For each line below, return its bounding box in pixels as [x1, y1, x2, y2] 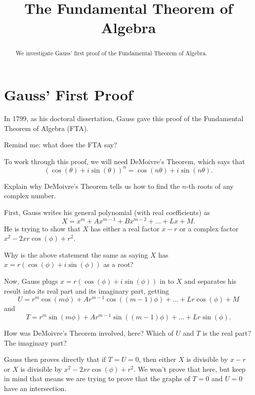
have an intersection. [4, 383, 67, 393]
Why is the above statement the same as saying [4, 249, 148, 260]
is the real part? [203, 328, 251, 338]
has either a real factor [90, 223, 160, 233]
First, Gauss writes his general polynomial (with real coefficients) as [4, 207, 210, 218]
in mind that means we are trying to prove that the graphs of [4, 373, 190, 384]
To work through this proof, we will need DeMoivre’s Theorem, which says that [4, 156, 245, 166]
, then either [138, 354, 176, 364]
